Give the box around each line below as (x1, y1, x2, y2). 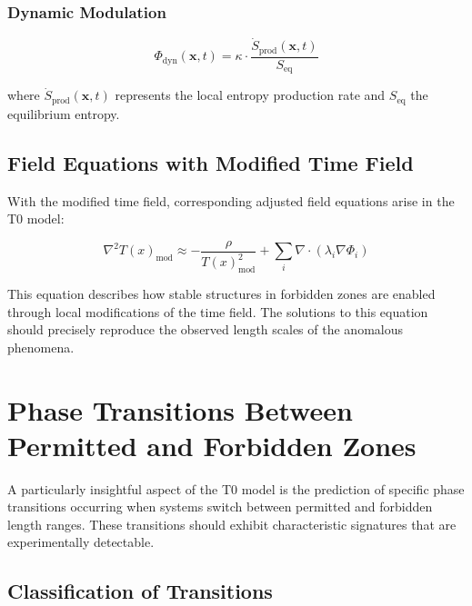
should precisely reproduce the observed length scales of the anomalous (7, 320, 403, 339)
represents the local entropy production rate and (115, 85, 386, 104)
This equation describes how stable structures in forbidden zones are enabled (7, 284, 436, 303)
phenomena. (7, 337, 75, 356)
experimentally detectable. (7, 532, 155, 551)
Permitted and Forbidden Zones (7, 426, 417, 463)
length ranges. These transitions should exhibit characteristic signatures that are (7, 514, 457, 533)
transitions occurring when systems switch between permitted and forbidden (7, 497, 433, 516)
